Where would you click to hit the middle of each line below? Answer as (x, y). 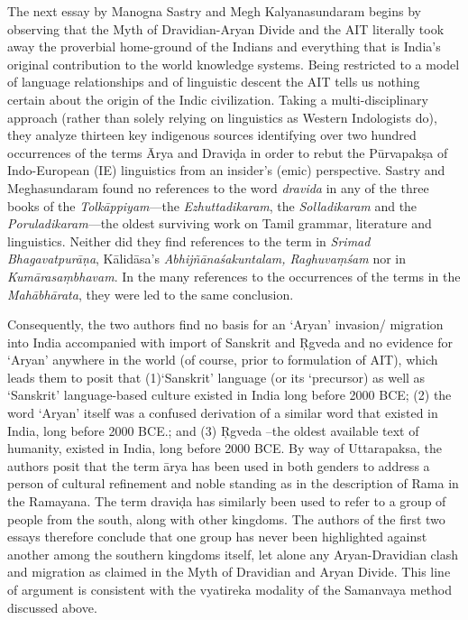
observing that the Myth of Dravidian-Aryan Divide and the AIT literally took (226, 28)
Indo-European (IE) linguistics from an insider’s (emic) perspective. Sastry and (226, 170)
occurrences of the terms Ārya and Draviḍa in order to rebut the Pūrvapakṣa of (228, 152)
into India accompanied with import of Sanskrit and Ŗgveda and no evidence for (230, 342)
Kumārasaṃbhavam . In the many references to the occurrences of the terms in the (234, 276)
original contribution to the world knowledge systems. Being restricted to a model (234, 64)
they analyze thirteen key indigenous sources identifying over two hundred (212, 135)
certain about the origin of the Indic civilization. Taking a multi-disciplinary (218, 99)
